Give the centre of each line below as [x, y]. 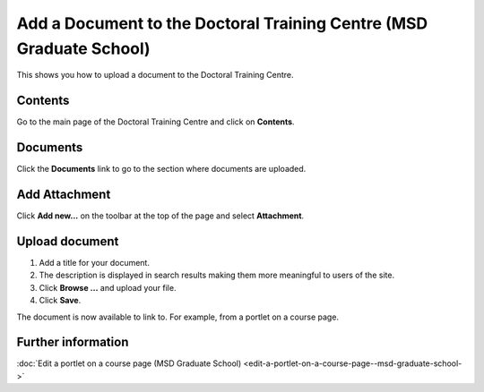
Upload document [68, 241]
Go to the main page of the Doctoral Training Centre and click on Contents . [156, 122]
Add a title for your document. [94, 262]
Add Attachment [64, 194]
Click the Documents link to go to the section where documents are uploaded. [161, 169]
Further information [73, 342]
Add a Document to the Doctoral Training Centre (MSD [222, 23]
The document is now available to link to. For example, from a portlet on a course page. [178, 317]
